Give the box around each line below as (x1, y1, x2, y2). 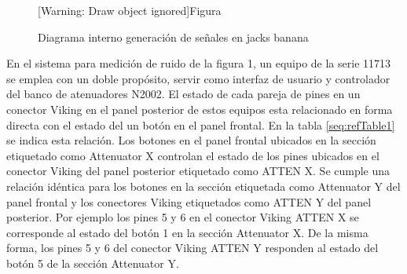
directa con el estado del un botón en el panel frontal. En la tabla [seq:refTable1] (6, 116, 395, 133)
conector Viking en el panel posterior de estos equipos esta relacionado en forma (6, 100, 393, 117)
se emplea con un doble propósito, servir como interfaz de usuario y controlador (6, 70, 390, 86)
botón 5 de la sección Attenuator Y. (6, 254, 179, 271)
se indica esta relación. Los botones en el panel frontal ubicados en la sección (6, 132, 376, 148)
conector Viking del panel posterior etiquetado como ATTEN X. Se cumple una (6, 163, 390, 179)
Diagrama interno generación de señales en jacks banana (38, 28, 309, 45)
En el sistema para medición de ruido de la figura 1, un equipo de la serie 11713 (6, 55, 391, 71)
